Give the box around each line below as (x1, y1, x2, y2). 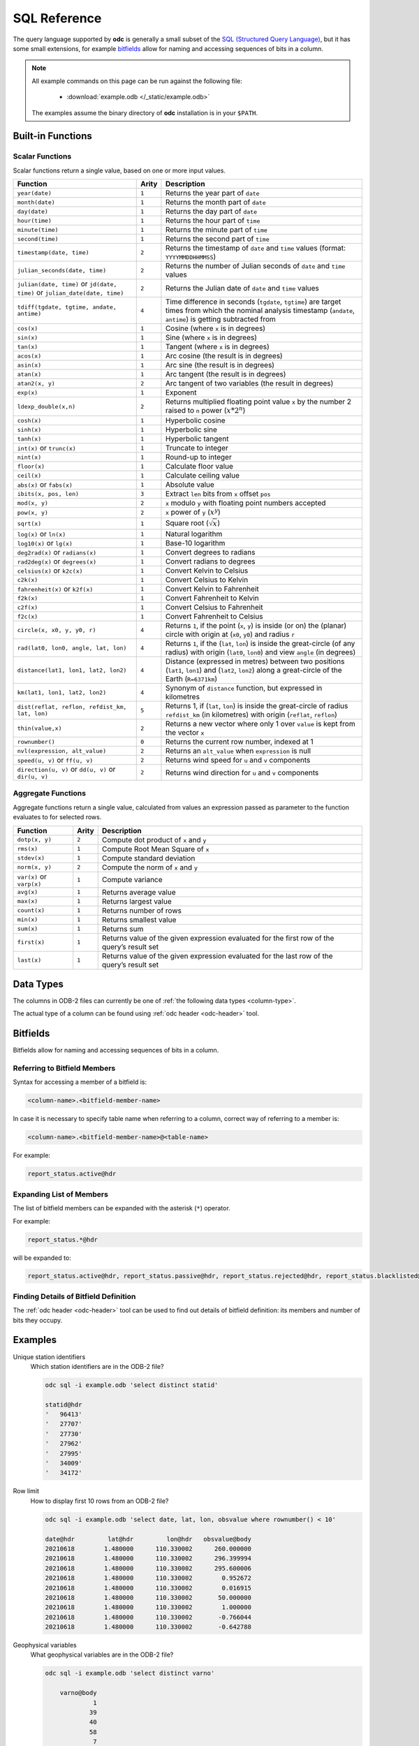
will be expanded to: (13, 1254, 71, 1262)
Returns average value (101, 887, 176, 897)
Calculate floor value (165, 462, 234, 471)
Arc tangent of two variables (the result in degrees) (165, 379, 334, 388)
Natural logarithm (165, 529, 223, 538)
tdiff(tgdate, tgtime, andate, (17, 304, 117, 311)
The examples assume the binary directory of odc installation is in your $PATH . (31, 108, 258, 117)
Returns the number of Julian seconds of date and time (165, 261, 346, 271)
